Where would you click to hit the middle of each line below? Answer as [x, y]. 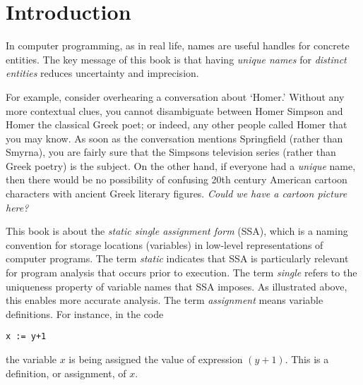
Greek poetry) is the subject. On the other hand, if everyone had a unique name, [181, 165]
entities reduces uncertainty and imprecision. [102, 73]
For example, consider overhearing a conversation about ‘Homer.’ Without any [175, 96]
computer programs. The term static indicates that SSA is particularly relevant [177, 258]
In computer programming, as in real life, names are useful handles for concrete [178, 45]
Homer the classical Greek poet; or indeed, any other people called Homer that [177, 124]
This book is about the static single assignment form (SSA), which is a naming [177, 231]
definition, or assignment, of [66, 373]
